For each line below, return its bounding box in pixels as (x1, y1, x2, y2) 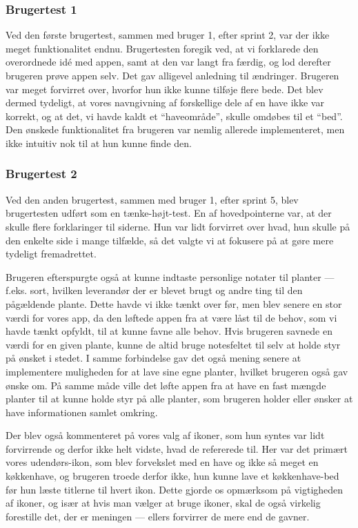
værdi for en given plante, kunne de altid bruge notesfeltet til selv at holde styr (6, 337, 341, 351)
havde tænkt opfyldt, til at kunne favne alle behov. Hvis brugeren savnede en (6, 324, 332, 338)
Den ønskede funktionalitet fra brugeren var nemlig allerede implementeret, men (6, 122, 345, 137)
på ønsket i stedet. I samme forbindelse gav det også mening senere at (6, 351, 301, 365)
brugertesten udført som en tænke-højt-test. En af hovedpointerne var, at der (6, 206, 332, 220)
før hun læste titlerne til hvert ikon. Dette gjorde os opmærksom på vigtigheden (6, 482, 344, 496)
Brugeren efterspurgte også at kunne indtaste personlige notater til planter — (6, 269, 335, 284)
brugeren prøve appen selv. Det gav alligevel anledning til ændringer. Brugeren (6, 68, 339, 82)
